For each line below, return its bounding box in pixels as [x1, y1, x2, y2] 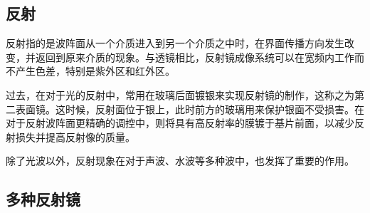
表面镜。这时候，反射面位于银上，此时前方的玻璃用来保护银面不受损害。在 [15, 101, 364, 116]
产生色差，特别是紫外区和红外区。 [15, 63, 175, 78]
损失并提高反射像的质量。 [15, 129, 135, 144]
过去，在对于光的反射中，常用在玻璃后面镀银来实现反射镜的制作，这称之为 [6, 87, 354, 102]
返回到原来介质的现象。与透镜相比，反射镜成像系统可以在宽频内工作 [35, 49, 354, 64]
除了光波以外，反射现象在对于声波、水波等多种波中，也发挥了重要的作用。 [6, 153, 354, 168]
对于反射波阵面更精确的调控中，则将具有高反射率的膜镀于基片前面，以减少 [6, 115, 354, 130]
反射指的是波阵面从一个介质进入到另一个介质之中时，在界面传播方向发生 [6, 36, 344, 51]
